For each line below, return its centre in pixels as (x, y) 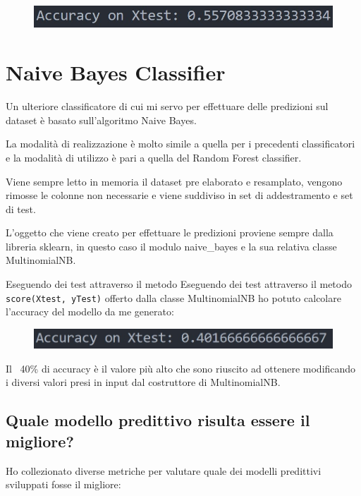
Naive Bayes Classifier (116, 72)
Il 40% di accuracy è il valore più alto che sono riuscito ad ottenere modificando (181, 368)
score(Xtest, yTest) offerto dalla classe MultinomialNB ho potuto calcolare (173, 297)
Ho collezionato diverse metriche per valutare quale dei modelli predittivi (164, 470)
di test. (21, 208)
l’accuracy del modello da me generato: (90, 311)
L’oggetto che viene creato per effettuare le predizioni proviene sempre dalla (170, 232)
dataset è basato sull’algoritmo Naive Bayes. (101, 120)
